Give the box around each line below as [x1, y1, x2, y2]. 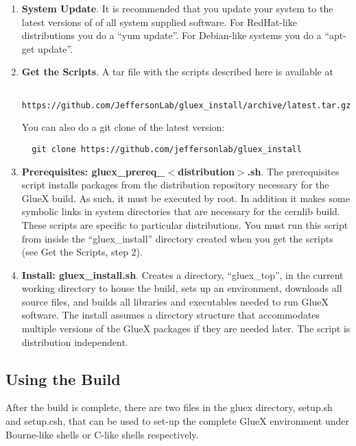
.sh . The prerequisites [247, 164, 340, 178]
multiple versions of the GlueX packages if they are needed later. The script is [21, 321, 351, 336]
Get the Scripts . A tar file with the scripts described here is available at [21, 64, 333, 79]
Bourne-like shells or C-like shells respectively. [5, 427, 199, 441]
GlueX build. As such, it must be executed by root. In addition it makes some [21, 190, 350, 205]
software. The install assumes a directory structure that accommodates [21, 308, 320, 322]
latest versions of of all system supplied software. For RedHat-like [21, 14, 297, 29]
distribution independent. [21, 334, 128, 349]
